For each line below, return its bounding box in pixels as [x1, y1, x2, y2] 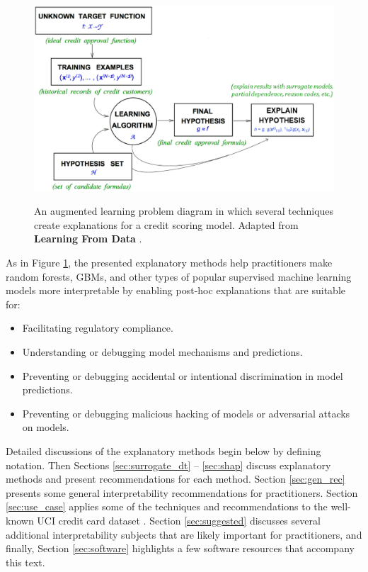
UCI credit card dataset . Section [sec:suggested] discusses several [37, 512, 321, 527]
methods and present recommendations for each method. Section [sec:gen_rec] [6, 471, 345, 486]
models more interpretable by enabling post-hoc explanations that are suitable [6, 283, 345, 298]
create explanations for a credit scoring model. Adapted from [34, 217, 299, 232]
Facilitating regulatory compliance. [22, 320, 173, 335]
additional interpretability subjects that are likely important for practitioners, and [6, 527, 362, 542]
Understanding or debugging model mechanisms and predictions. [22, 344, 303, 359]
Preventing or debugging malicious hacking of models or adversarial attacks [22, 405, 350, 420]
